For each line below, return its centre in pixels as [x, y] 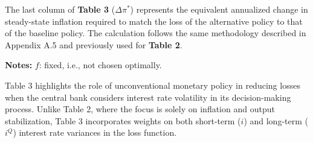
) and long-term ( [276, 120]
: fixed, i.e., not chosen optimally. [100, 65]
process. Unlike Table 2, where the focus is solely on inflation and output [140, 109]
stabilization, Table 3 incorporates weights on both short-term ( [123, 120]
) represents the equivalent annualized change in [219, 9]
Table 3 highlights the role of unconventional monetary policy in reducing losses [153, 85]
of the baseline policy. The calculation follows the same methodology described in [156, 33]
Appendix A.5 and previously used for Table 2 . [94, 44]
